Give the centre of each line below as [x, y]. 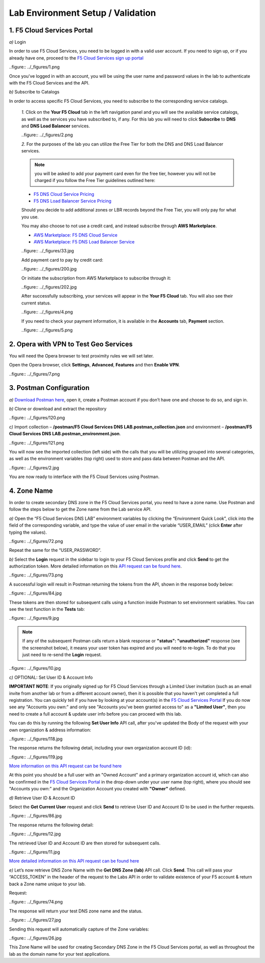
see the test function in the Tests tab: [47, 609]
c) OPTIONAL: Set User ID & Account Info [51, 677]
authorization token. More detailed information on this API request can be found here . [95, 566]
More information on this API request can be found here [66, 766]
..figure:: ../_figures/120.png [37, 418]
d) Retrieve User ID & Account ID [42, 798]
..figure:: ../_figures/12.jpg [35, 834]
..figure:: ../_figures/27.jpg [35, 920]
